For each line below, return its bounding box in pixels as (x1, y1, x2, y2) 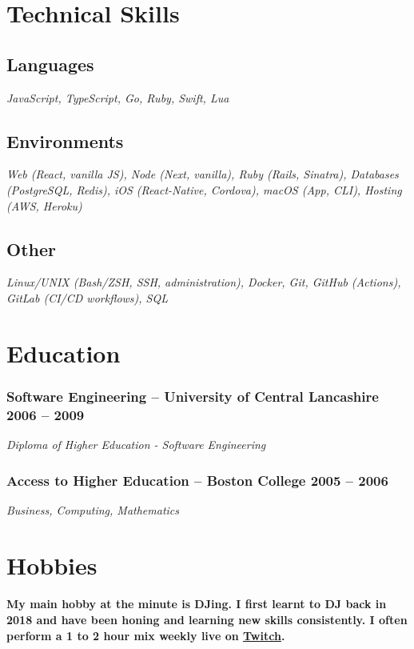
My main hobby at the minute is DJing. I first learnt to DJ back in (6, 595, 387, 612)
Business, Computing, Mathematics (6, 501, 180, 518)
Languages (6, 51, 94, 76)
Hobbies (6, 548, 98, 581)
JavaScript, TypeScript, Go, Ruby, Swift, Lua (6, 89, 229, 106)
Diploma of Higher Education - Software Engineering (6, 436, 266, 453)
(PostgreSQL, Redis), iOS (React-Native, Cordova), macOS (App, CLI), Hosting (6, 181, 402, 198)
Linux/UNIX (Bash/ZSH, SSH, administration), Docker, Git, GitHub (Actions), (6, 274, 401, 290)
